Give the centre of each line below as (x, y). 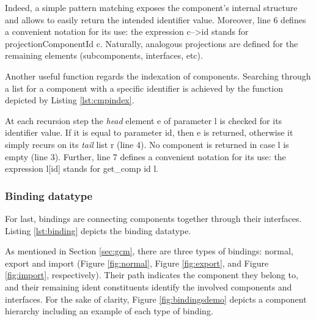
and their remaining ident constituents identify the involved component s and (149, 286)
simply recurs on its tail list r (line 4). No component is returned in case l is (147, 144)
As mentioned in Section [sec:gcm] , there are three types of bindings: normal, (149, 251)
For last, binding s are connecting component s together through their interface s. (153, 218)
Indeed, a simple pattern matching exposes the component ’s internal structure (151, 7)
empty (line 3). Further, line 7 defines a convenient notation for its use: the (145, 156)
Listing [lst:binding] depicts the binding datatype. (98, 230)
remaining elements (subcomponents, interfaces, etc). (104, 55)
